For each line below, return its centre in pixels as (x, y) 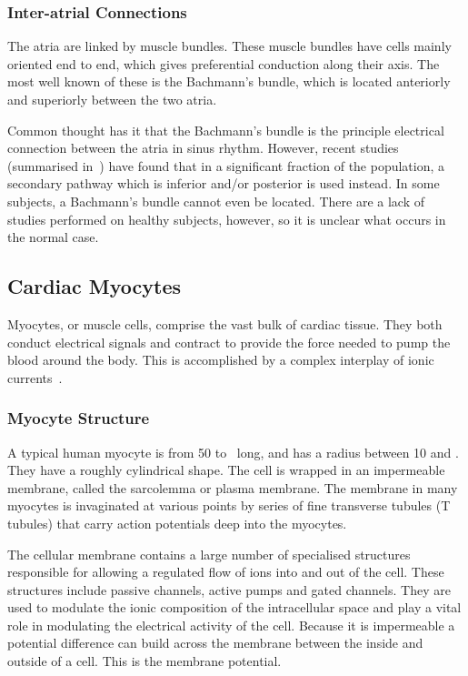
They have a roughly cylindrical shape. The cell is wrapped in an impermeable (226, 470)
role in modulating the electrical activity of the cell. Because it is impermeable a (231, 625)
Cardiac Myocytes (94, 286)
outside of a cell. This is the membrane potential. (144, 661)
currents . (35, 377)
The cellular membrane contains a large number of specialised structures (209, 554)
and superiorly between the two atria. (112, 99)
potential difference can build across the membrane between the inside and (215, 643)
